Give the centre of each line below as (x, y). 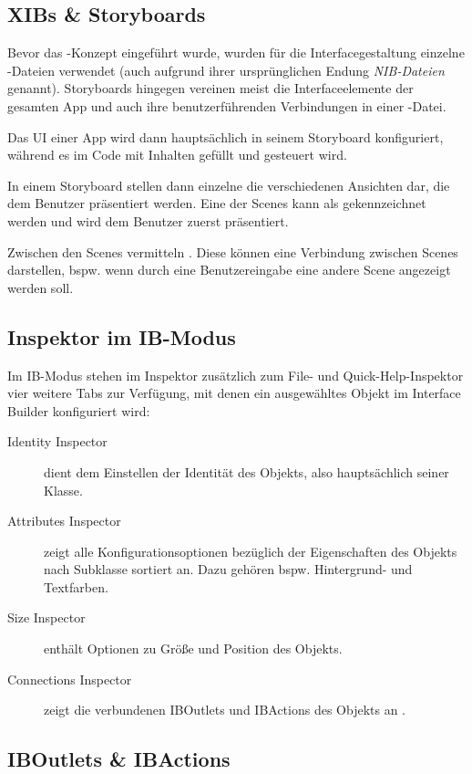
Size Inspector (46, 617)
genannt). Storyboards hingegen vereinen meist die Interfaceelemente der (210, 88)
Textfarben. (76, 586)
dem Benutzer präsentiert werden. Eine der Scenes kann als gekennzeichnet (217, 203)
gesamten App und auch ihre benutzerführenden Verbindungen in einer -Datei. (227, 105)
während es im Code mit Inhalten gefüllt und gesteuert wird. (177, 155)
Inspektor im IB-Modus (122, 336)
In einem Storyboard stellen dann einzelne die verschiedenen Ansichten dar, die (229, 185)
